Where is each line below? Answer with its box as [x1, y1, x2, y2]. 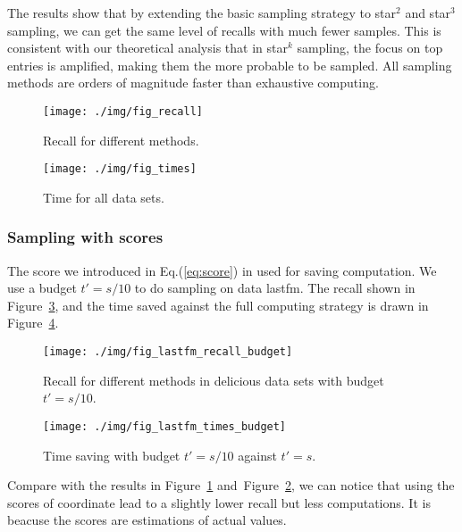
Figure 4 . [7, 313, 59, 332]
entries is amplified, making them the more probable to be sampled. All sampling [7, 55, 452, 74]
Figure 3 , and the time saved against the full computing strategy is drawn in [7, 295, 429, 314]
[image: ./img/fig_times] [43, 162, 197, 176]
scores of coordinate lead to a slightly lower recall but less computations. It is [7, 493, 431, 511]
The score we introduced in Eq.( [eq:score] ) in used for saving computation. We [7, 261, 437, 279]
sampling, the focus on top [297, 38, 443, 57]
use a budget [7, 278, 77, 297]
